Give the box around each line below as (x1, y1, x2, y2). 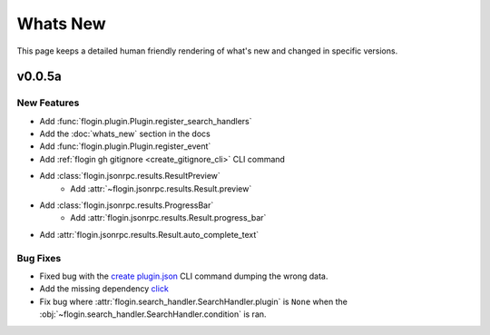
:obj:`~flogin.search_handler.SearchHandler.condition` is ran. (39, 309, 267, 320)
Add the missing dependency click (39, 283, 170, 294)
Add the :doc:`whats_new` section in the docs (39, 128, 211, 140)
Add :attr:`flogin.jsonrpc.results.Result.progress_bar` (70, 212, 267, 223)
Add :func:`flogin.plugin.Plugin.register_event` (39, 141, 211, 152)
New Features (16, 96, 80, 109)
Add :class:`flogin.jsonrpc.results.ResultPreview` (39, 171, 221, 182)
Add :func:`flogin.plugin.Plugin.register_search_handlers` (39, 115, 252, 126)
